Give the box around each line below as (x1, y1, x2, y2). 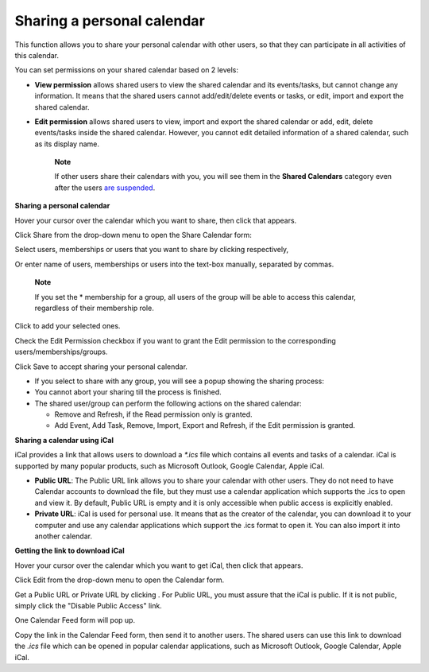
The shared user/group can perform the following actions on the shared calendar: (34, 398, 302, 408)
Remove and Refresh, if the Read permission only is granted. (54, 410, 253, 419)
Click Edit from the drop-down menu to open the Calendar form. (14, 575, 225, 585)
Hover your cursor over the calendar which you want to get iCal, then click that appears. (14, 561, 303, 570)
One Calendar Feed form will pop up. (14, 616, 135, 625)
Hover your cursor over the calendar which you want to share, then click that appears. (14, 216, 297, 225)
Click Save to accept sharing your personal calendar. (14, 362, 188, 371)
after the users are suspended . (54, 183, 156, 192)
